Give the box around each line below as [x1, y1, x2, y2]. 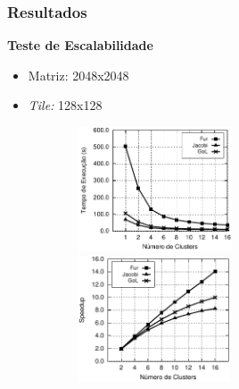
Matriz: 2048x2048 [28, 65, 129, 84]
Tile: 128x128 [28, 96, 103, 114]
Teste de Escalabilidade [7, 36, 153, 55]
